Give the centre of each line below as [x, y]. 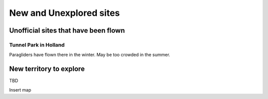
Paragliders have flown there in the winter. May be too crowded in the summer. [90, 55]
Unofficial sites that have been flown [67, 30]
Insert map [20, 90]
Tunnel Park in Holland [37, 45]
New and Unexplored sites [65, 13]
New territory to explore [47, 69]
